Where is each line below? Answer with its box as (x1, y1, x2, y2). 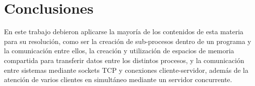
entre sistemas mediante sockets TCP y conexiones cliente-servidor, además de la (4, 64, 249, 75)
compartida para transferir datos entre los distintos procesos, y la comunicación (4, 55, 244, 65)
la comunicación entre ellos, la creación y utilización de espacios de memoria (4, 45, 234, 56)
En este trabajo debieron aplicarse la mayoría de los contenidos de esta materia (4, 26, 244, 37)
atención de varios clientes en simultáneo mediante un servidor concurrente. (4, 74, 232, 85)
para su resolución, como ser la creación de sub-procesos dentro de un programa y (4, 36, 252, 46)
